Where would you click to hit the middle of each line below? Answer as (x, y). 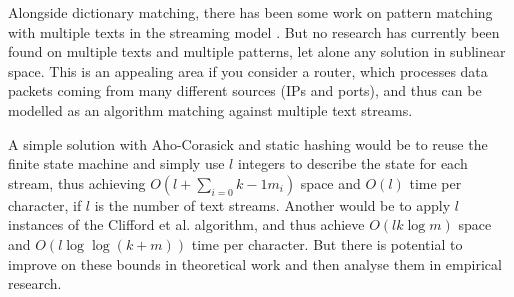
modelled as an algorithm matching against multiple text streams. (210, 109)
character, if (45, 204)
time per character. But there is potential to (327, 243)
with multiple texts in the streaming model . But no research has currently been (254, 31)
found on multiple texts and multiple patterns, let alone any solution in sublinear (257, 51)
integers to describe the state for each (352, 163)
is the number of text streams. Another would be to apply (272, 204)
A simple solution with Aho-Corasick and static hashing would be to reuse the (248, 143)
